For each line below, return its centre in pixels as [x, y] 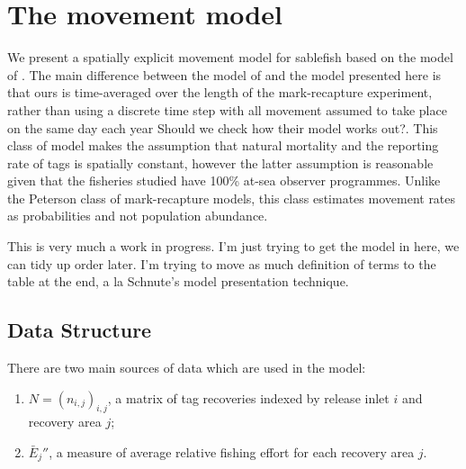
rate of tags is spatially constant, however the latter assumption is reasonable [220, 162]
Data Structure [80, 330]
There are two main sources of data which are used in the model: [187, 368]
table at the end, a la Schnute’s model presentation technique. [178, 281]
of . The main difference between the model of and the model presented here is [224, 74]
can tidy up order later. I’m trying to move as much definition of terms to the [222, 263]
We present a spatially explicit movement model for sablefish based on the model [230, 57]
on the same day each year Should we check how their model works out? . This [223, 127]
